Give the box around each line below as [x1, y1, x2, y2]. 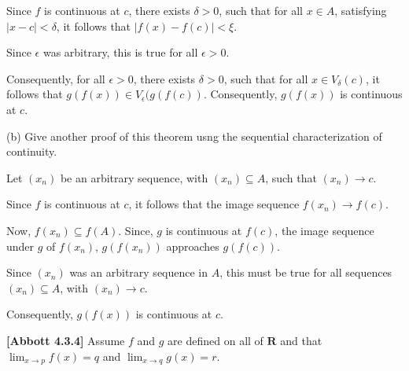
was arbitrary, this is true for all [42, 44, 198, 61]
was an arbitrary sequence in [69, 264, 208, 281]
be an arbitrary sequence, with [60, 169, 208, 185]
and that [280, 332, 322, 348]
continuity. [6, 143, 57, 160]
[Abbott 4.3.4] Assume [6, 332, 125, 348]
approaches [166, 237, 219, 254]
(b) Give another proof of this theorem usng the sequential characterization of [6, 127, 382, 144]
